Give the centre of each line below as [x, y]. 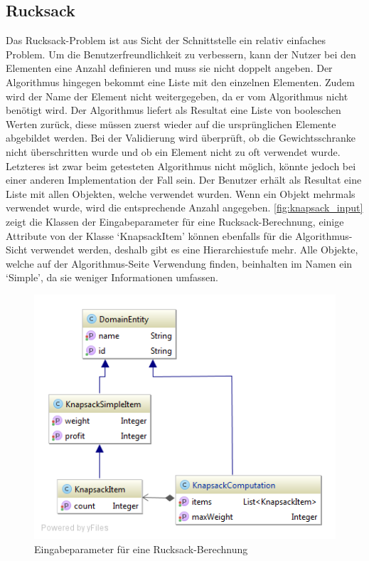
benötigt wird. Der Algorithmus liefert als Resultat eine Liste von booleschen [173, 110]
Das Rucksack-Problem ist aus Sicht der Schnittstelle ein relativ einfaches [166, 40]
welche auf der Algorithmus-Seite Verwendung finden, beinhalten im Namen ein [179, 263]
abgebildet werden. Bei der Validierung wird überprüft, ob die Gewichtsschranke [181, 138]
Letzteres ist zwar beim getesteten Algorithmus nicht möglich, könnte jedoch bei [181, 166]
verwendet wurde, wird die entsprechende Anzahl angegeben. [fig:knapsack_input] [184, 208]
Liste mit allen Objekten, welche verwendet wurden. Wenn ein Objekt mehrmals [181, 193]
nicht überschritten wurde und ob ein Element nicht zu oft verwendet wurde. [173, 151]
